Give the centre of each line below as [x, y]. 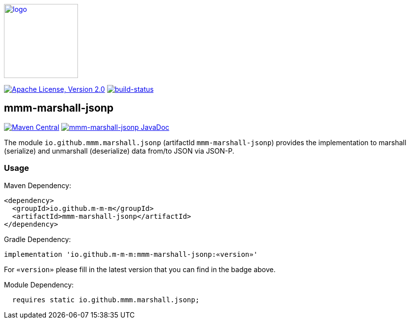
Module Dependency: [39, 284]
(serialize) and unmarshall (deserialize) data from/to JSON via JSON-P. [119, 151]
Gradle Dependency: [37, 239]
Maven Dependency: [38, 185]
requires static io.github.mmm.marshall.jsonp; [106, 300]
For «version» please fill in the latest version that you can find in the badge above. [140, 269]
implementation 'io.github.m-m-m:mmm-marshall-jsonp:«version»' [131, 254]
